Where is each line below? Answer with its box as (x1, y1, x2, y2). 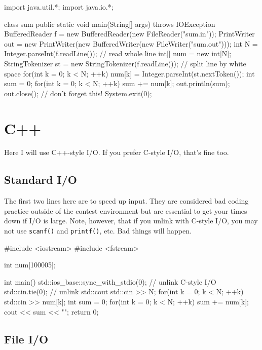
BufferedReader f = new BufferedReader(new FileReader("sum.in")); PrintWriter (4, 28, 255, 39)
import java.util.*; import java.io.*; (4, 2, 114, 12)
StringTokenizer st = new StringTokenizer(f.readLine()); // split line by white (4, 58, 246, 68)
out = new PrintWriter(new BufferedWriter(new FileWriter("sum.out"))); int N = (4, 38, 258, 49)
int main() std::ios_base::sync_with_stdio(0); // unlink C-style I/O (4, 276, 216, 287)
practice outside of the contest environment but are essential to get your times (4, 205, 247, 216)
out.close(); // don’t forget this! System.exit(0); (4, 88, 152, 98)
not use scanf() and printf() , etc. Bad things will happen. (4, 225, 192, 236)
